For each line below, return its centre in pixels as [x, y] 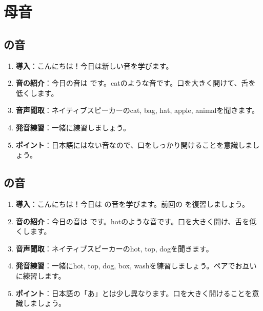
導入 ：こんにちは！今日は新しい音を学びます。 [94, 65]
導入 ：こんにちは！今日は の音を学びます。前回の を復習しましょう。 [132, 203]
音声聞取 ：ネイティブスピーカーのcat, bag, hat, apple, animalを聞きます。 [137, 110]
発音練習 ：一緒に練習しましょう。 [73, 127]
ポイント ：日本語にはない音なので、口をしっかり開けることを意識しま [134, 144]
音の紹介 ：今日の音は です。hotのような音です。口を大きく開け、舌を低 [136, 221]
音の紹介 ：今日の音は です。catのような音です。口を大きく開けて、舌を [136, 83]
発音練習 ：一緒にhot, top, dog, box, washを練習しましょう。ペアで [125, 266]
